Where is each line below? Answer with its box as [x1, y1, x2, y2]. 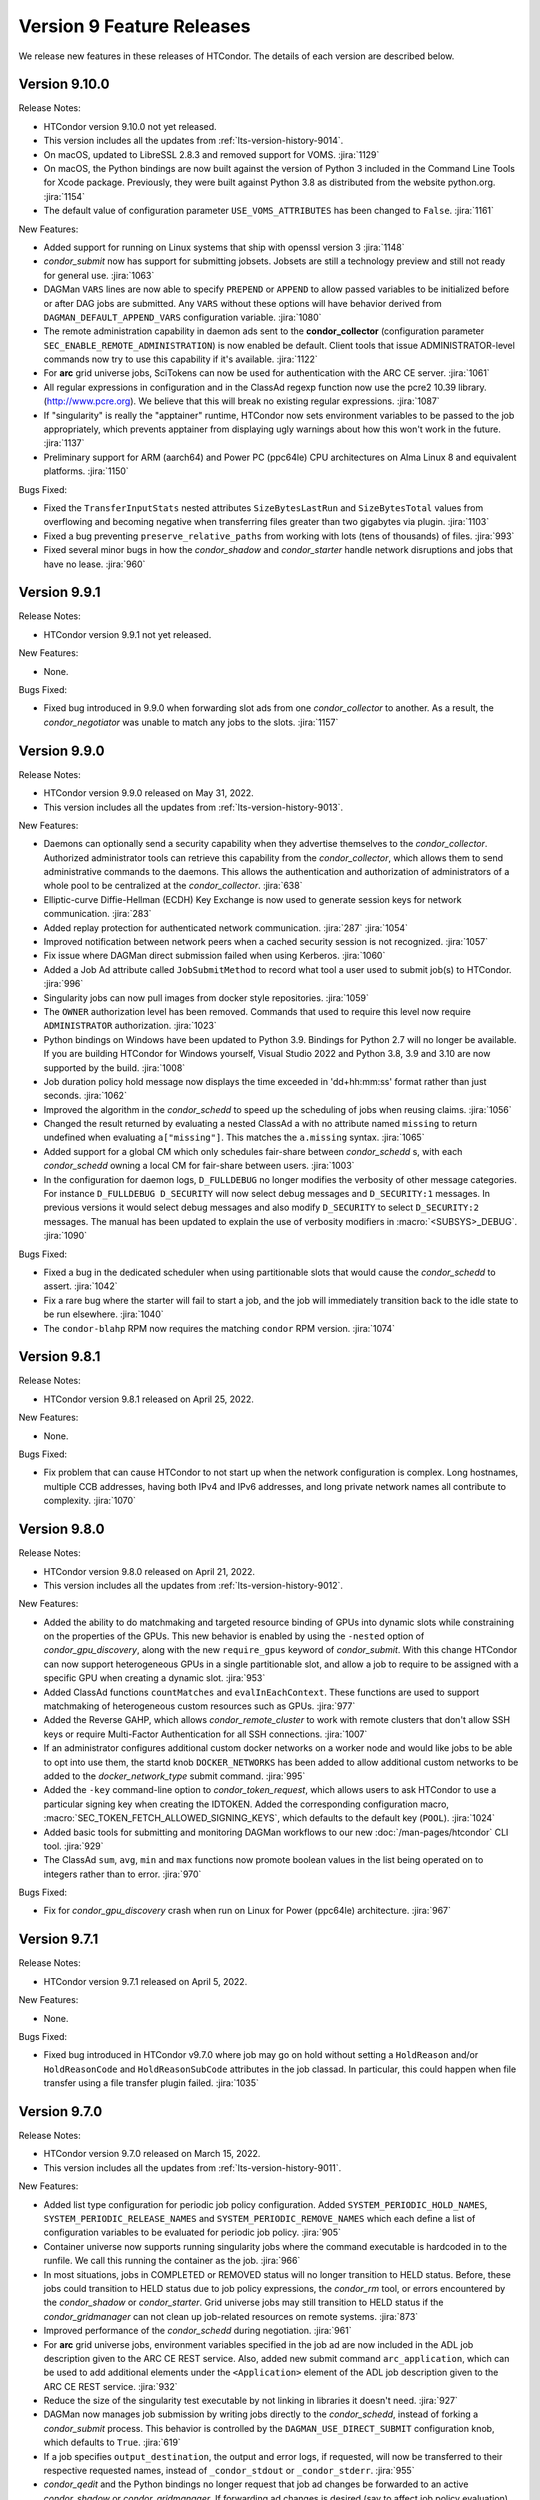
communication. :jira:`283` [43, 908, 152, 920]
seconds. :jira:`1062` [43, 1090, 127, 1102]
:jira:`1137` [43, 437, 85, 449]
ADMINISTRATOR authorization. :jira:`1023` [43, 1020, 217, 1032]
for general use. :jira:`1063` [43, 269, 155, 281]
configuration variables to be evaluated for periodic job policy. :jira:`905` [43, 2226, 342, 2239]
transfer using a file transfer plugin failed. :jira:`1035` [43, 2077, 259, 2089]
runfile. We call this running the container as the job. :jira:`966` [43, 2255, 301, 2267]
